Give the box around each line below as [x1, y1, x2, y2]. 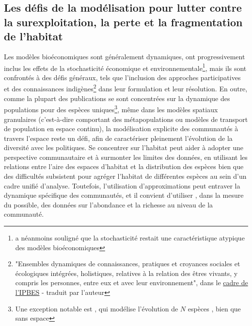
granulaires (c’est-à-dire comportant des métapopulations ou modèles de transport [4, 114, 248, 124]
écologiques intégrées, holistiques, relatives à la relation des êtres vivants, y [15, 268, 238, 278]
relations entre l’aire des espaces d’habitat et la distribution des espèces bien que [4, 161, 244, 172]
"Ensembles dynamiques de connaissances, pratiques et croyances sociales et [15, 258, 240, 269]
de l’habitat [4, 29, 63, 44]
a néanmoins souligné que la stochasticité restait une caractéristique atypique [15, 233, 245, 243]
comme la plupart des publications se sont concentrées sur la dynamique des [4, 93, 230, 103]
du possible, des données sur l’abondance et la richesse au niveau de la [4, 199, 213, 209]
